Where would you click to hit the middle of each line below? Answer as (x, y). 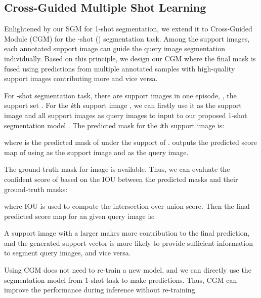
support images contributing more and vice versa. (81, 78)
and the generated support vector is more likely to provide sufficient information (129, 243)
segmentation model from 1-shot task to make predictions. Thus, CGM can (121, 280)
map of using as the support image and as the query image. (96, 152)
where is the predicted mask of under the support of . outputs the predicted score (130, 142)
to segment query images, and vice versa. (68, 253)
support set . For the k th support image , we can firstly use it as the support (123, 105)
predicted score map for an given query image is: (79, 216)
